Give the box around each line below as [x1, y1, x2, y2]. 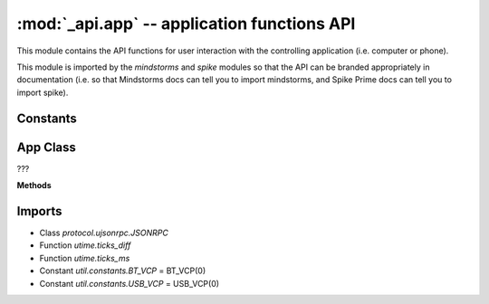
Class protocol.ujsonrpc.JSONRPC [39, 227, 169, 238]
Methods [16, 180, 52, 191]
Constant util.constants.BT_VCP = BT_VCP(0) [39, 265, 206, 276]
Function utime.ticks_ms [39, 252, 130, 263]
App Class [16, 139, 77, 155]
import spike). [16, 87, 69, 98]
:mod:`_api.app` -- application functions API [16, 14, 356, 33]
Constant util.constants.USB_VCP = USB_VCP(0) [39, 278, 220, 289]
